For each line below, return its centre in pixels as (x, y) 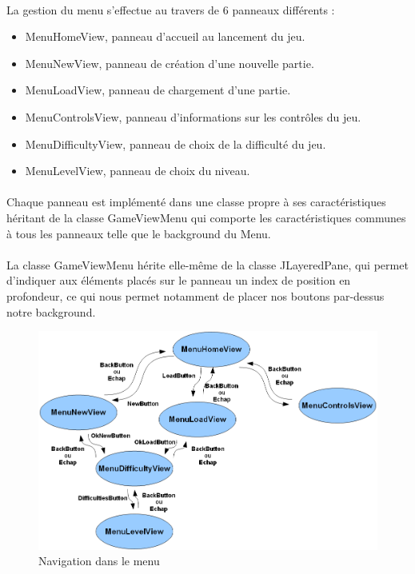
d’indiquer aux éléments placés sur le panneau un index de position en (179, 280)
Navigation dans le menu (99, 561)
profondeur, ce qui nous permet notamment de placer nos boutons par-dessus (196, 295)
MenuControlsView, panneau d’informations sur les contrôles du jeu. (193, 116)
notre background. (51, 311)
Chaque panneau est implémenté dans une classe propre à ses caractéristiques (196, 202)
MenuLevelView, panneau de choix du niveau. (138, 171)
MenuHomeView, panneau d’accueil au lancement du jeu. (165, 36)
